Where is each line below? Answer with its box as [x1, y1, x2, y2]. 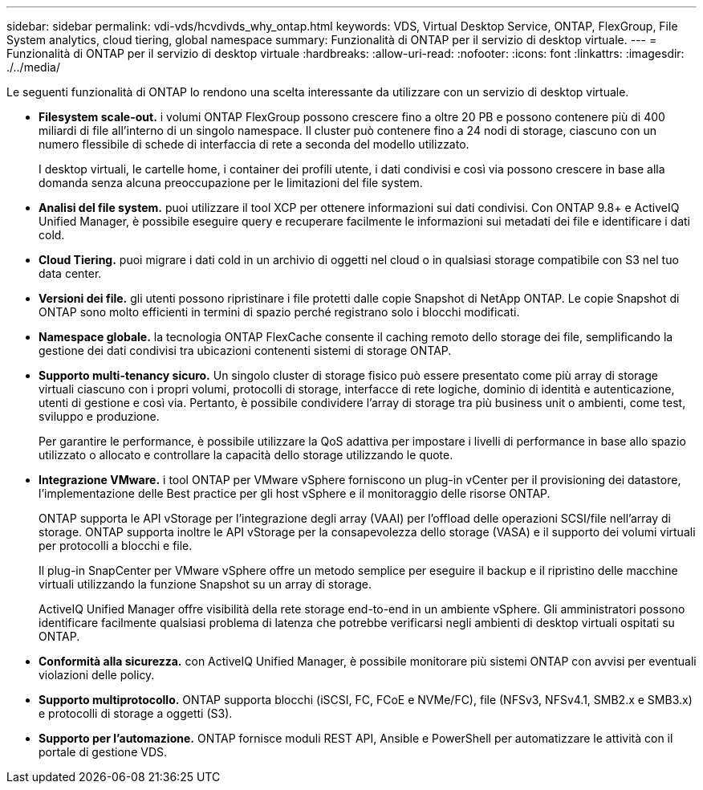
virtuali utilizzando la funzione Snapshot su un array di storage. [39, 577, 372, 591]
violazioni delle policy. [39, 668, 155, 682]
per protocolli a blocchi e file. [39, 539, 193, 552]
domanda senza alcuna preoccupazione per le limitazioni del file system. [39, 176, 423, 189]
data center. [39, 267, 102, 280]
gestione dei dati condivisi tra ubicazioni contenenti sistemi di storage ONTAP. [39, 344, 452, 357]
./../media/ [6, 60, 60, 74]
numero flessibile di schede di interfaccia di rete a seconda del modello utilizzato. [39, 137, 469, 151]
